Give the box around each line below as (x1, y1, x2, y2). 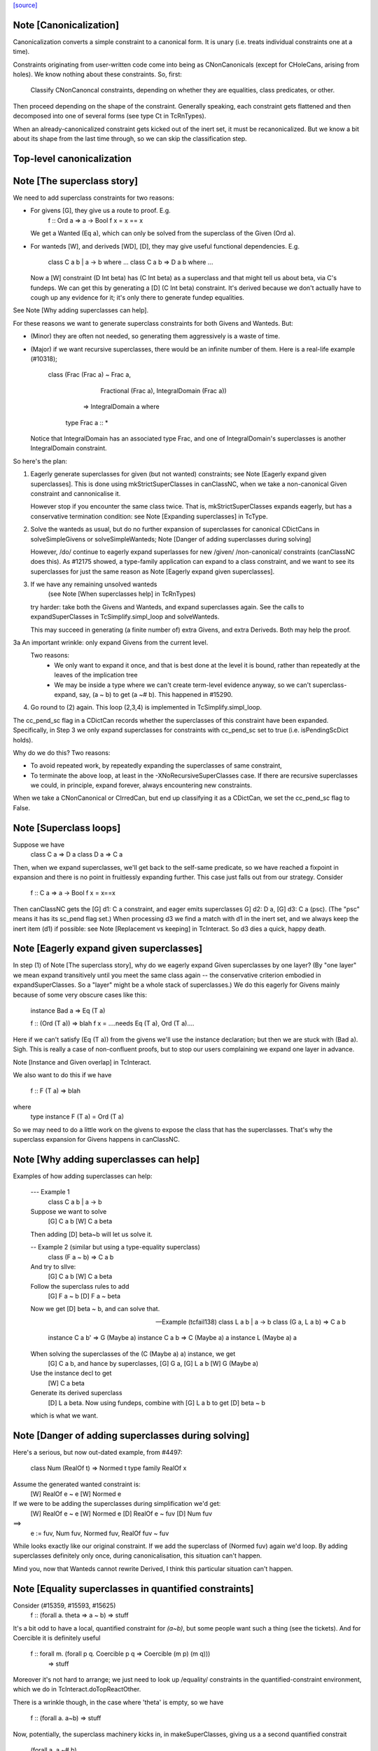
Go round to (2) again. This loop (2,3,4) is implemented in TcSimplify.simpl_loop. (30, 703, 262, 712)
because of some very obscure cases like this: (13, 990, 147, 999)
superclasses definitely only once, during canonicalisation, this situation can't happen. (13, 1551, 262, 1560)
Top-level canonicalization (13, 153, 132, 165)
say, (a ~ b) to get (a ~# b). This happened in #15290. (78, 690, 233, 698)
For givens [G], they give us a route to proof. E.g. (30, 207, 171, 215)
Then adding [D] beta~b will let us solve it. (30, 1230, 153, 1238)
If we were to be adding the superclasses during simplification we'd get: (13, 1500, 221, 1508)
